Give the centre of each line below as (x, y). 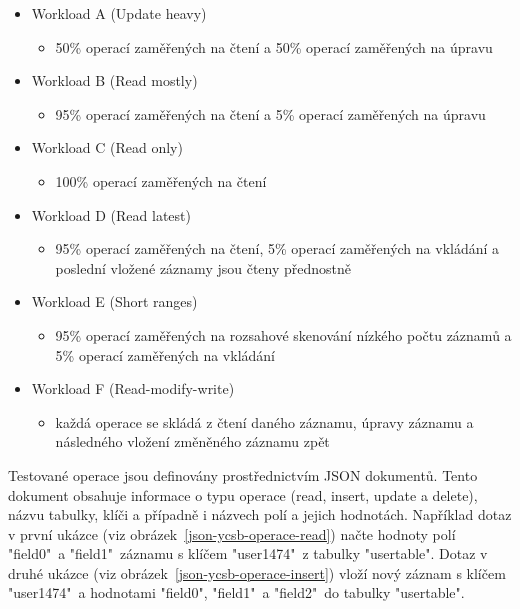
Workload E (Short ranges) (114, 301)
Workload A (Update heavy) (119, 13)
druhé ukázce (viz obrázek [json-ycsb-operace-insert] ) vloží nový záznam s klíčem (257, 572)
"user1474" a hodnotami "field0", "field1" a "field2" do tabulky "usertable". (236, 592)
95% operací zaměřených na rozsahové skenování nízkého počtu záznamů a (283, 334)
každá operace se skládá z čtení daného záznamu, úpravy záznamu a (264, 421)
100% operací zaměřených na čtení (161, 180)
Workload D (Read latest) (111, 214)
